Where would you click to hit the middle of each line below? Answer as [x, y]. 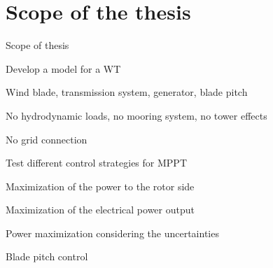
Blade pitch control [47, 256]
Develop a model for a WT [63, 68]
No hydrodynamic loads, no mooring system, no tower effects [136, 115]
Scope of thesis [37, 45]
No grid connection [47, 139]
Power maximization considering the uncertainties [112, 233]
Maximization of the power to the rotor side [100, 186]
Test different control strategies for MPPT [96, 163]
